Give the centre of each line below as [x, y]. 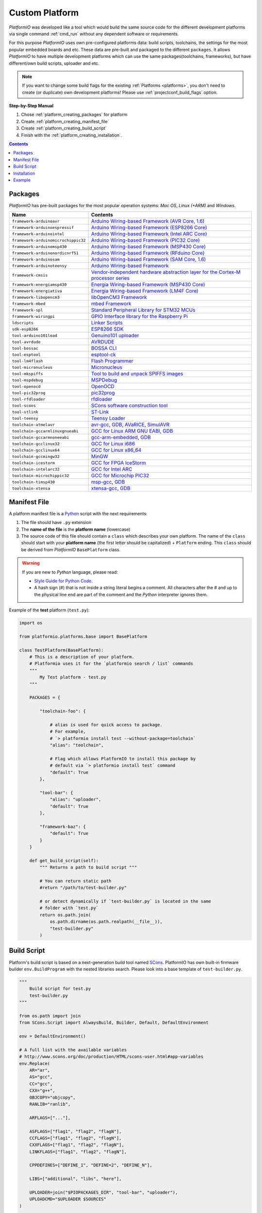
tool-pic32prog [29, 393]
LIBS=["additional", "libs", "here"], [75, 1179]
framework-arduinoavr [36, 221]
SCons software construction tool [129, 406]
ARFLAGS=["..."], [50, 1118]
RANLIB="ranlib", [50, 1104]
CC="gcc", [41, 1084]
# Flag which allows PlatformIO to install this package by [123, 759]
